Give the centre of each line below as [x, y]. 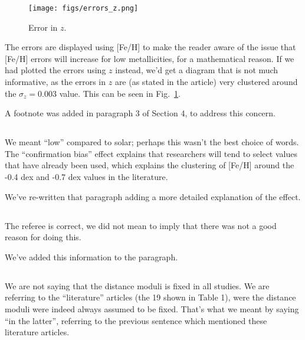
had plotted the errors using [55, 70]
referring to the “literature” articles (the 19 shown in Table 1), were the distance [150, 297]
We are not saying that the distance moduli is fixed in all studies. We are [137, 285]
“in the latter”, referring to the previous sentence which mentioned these [136, 320]
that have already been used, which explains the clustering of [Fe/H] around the [150, 165]
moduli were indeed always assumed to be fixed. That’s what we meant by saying [152, 308]
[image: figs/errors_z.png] [83, 8]
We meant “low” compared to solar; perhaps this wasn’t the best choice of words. [152, 142]
